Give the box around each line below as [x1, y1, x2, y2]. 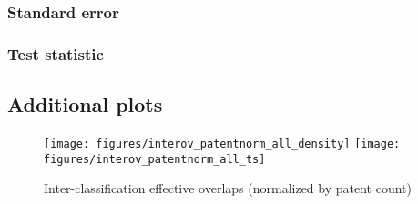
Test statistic [7, 42, 104, 65]
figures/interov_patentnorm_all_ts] [44, 152, 266, 166]
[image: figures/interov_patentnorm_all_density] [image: [44, 137, 401, 150]
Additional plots [7, 90, 163, 118]
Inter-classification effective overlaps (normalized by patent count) [44, 178, 412, 198]
